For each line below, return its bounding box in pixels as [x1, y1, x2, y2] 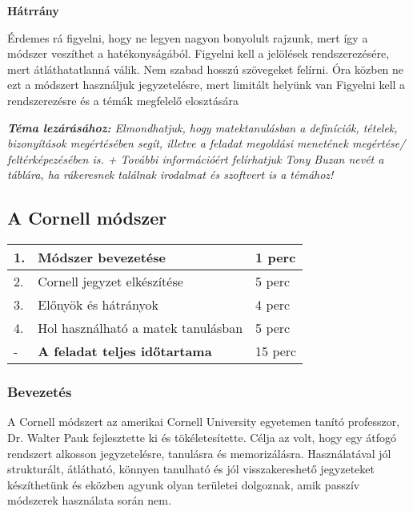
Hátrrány [7, 2, 59, 18]
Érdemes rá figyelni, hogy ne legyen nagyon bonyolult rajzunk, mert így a [7, 29, 368, 46]
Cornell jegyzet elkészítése [38, 272, 183, 291]
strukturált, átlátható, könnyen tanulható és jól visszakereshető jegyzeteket [7, 460, 375, 477]
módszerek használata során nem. [7, 492, 171, 509]
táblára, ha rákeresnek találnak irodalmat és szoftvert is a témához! [7, 166, 334, 183]
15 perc [255, 342, 297, 361]
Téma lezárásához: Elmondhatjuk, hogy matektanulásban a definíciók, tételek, [7, 119, 398, 136]
